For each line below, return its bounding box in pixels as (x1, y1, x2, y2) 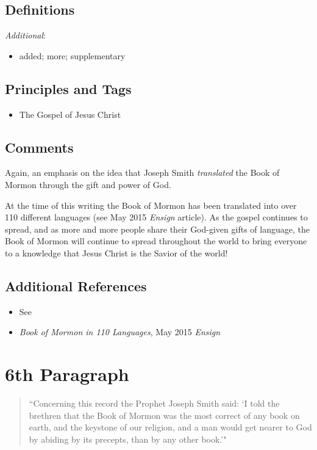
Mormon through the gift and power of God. (5, 178, 171, 191)
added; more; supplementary (19, 49, 126, 62)
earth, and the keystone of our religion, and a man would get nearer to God (29, 421, 312, 434)
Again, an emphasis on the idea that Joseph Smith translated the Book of (5, 166, 280, 179)
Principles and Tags (5, 79, 132, 98)
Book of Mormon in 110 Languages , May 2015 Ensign (19, 325, 221, 338)
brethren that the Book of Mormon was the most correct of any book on (29, 408, 300, 421)
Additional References (5, 276, 147, 295)
